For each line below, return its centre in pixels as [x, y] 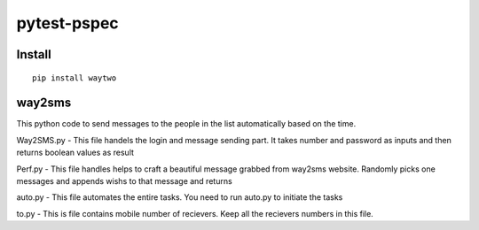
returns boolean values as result [75, 153]
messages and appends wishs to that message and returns [124, 181]
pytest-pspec [67, 23]
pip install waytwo [75, 78]
